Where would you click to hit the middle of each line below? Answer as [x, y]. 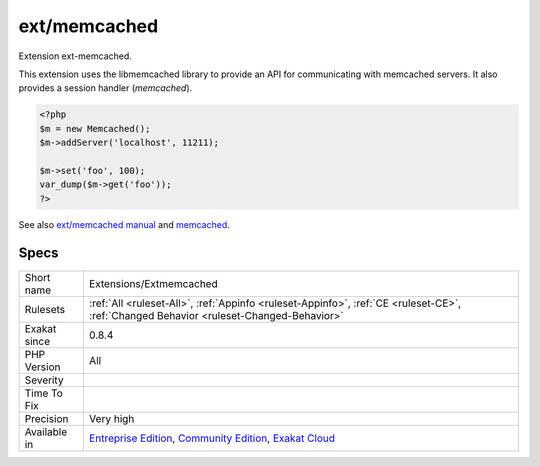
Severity [44, 380]
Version [42, 367]
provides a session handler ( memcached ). [105, 88]
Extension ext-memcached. [75, 56]
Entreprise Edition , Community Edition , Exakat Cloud [211, 438]
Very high [111, 418]
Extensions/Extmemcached [153, 283]
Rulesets [44, 309]
